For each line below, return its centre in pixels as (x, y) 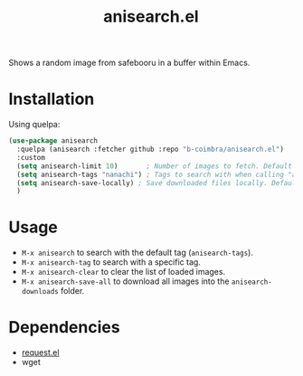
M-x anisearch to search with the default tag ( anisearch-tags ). (137, 253)
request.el (40, 352)
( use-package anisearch (53, 141)
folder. (73, 291)
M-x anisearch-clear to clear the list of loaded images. (123, 272)
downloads (40, 292)
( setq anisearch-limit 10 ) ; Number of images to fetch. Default (155, 166)
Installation (52, 99)
